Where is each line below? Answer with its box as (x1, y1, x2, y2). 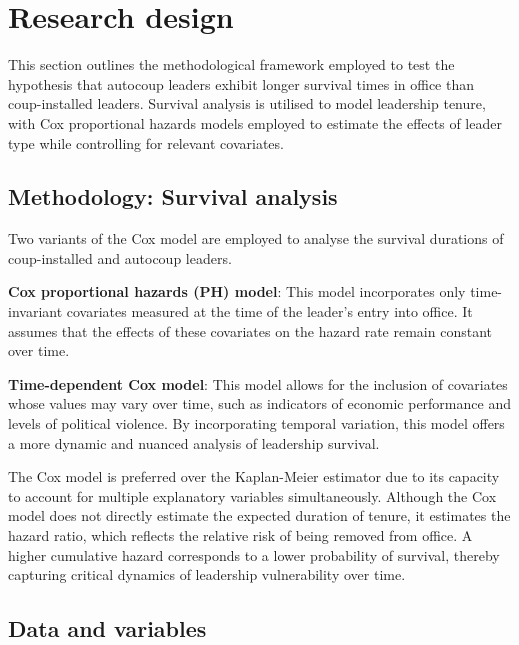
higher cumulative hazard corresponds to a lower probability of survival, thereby (8, 544, 500, 565)
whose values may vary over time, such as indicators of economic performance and (8, 393, 511, 414)
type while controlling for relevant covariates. (8, 132, 284, 153)
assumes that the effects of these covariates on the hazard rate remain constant (8, 320, 492, 341)
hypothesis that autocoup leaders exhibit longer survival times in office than (8, 73, 475, 94)
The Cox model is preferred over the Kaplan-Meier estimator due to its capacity (8, 466, 500, 487)
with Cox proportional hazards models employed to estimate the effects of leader (8, 112, 502, 133)
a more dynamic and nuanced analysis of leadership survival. (8, 432, 380, 453)
